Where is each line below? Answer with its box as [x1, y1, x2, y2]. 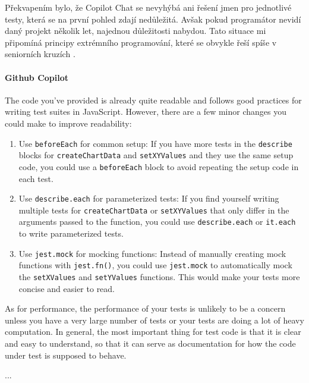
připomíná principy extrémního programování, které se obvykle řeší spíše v [5, 36, 277, 48]
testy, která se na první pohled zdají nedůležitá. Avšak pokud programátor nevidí [5, 12, 301, 25]
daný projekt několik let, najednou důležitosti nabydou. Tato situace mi [5, 24, 266, 37]
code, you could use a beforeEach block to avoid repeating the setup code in [18, 160, 299, 172]
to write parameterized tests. [18, 227, 124, 240]
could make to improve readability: [5, 117, 132, 129]
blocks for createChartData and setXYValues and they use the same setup [18, 149, 294, 161]
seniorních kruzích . [5, 48, 75, 60]
